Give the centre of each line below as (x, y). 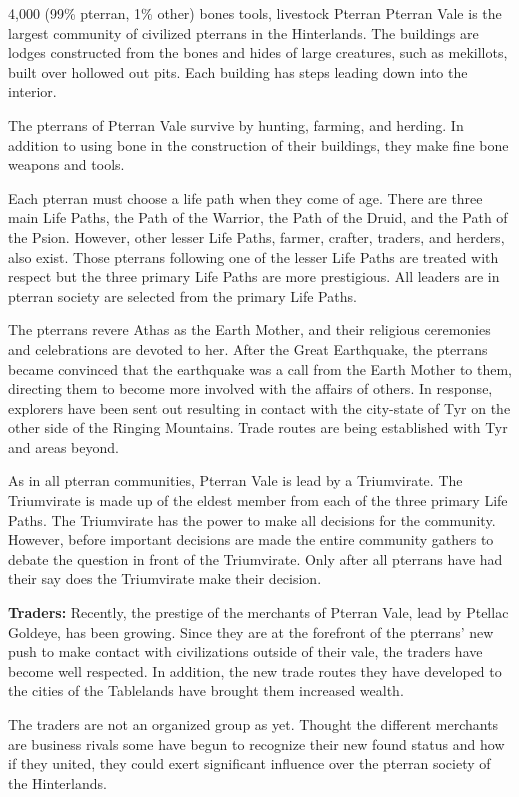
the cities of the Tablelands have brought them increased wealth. (206, 690)
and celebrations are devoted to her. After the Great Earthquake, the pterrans (248, 348)
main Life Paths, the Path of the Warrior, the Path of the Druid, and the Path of (258, 217)
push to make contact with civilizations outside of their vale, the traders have (245, 651)
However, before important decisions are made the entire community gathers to (251, 539)
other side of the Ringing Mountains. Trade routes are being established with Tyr (258, 427)
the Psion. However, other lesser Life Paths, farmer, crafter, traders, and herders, (256, 236)
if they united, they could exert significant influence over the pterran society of (249, 763)
